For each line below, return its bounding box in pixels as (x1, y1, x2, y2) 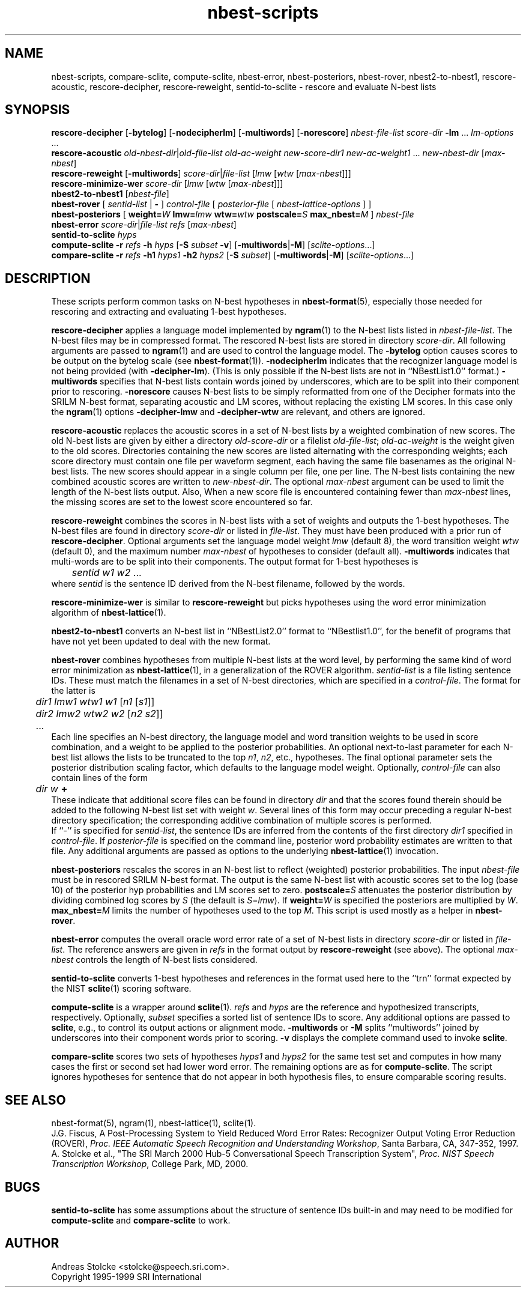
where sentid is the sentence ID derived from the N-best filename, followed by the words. (51, 578, 405, 589)
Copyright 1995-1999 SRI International (51, 1271, 202, 1282)
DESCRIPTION (5, 270, 91, 286)
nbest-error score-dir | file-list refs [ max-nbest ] (51, 219, 237, 230)
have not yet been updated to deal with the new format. (51, 636, 271, 647)
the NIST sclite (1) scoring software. (51, 983, 192, 994)
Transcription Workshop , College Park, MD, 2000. (51, 1159, 249, 1169)
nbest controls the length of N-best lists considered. (51, 954, 258, 965)
